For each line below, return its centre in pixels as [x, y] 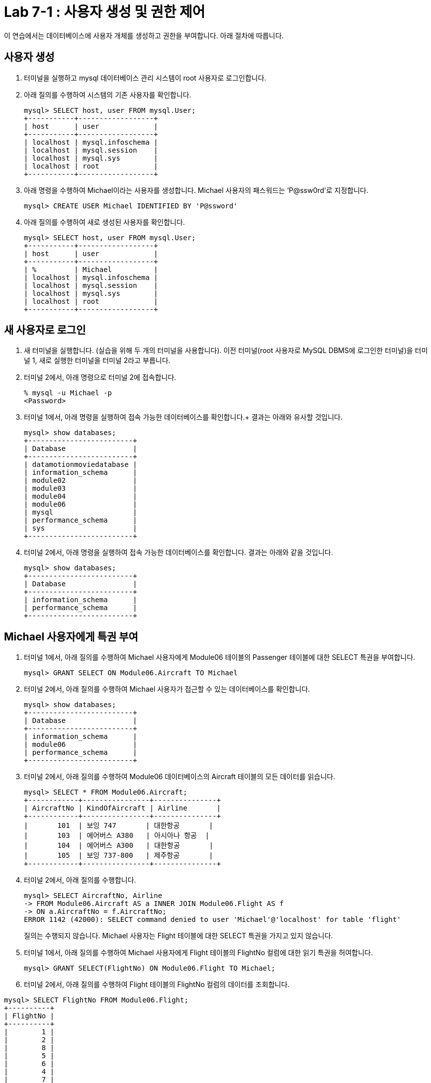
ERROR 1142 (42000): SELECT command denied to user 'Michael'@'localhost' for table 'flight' [213, 920]
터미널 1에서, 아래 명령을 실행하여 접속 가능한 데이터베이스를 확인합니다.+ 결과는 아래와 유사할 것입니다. [183, 417]
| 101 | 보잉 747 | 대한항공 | [119, 826]
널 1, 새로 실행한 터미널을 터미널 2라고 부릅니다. [97, 361]
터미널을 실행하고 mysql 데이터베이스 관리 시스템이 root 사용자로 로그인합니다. [145, 78]
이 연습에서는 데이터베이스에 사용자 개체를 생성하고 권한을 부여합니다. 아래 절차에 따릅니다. [144, 35]
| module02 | [81, 481]
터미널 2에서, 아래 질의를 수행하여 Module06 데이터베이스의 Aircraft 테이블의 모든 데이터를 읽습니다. [180, 777]
